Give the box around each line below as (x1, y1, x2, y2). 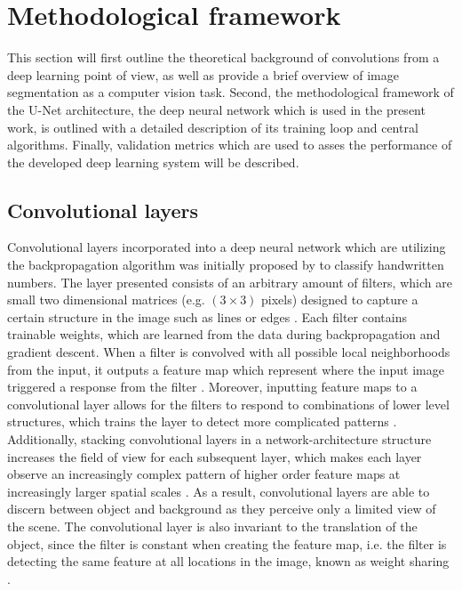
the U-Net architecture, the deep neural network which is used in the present (7, 100, 426, 118)
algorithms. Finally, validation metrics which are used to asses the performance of (7, 135, 452, 154)
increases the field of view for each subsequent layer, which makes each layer (7, 447, 422, 466)
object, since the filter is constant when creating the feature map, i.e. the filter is (7, 534, 447, 553)
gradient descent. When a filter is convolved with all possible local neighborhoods (7, 343, 450, 361)
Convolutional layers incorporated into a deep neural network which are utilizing (7, 238, 446, 256)
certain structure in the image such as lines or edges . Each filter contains (7, 307, 407, 326)
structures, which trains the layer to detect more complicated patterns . (7, 412, 397, 431)
